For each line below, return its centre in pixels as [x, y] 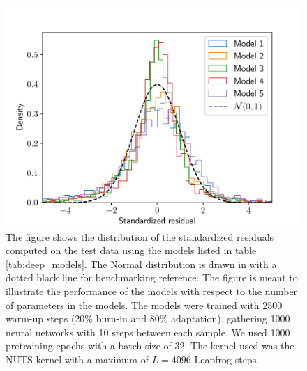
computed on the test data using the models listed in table [131, 250]
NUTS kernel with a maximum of [77, 359]
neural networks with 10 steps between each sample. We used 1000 [148, 332]
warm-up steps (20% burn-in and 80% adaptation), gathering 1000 [148, 318]
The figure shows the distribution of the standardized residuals [140, 236]
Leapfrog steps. [227, 359]
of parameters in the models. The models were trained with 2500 [144, 305]
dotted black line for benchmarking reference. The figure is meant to [152, 277]
